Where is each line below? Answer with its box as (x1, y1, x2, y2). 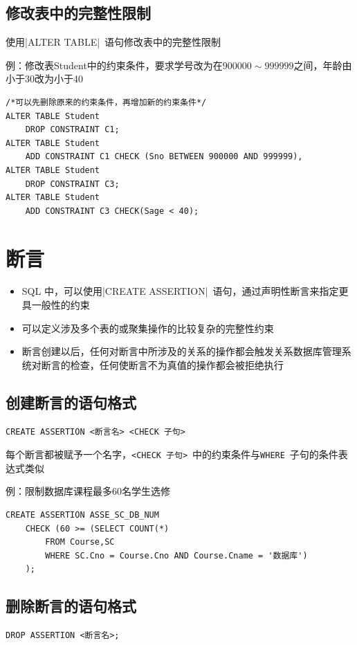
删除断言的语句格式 (6, 595, 136, 617)
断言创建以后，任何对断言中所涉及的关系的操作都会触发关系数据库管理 (21, 344, 342, 358)
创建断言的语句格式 (6, 391, 136, 412)
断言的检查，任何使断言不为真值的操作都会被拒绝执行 (41, 357, 284, 372)
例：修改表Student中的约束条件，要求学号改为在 (6, 57, 223, 72)
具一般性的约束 (21, 298, 90, 312)
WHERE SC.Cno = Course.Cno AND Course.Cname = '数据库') (45, 550, 308, 561)
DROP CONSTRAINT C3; (25, 179, 120, 189)
